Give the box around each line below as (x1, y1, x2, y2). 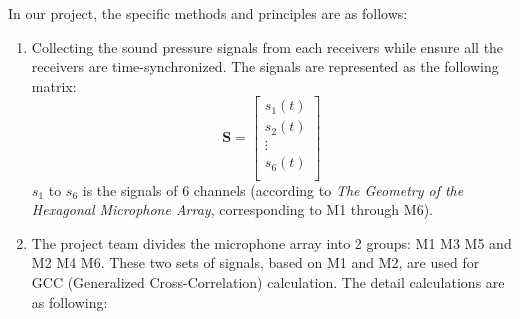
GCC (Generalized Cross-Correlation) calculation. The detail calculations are (31, 271, 505, 292)
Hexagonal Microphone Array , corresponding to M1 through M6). (31, 199, 433, 220)
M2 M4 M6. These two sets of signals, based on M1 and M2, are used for (31, 252, 480, 273)
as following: (31, 291, 108, 312)
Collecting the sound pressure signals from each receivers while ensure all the (31, 36, 504, 57)
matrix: (31, 75, 77, 96)
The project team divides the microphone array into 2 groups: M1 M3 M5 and (31, 232, 512, 253)
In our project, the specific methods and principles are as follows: (8, 3, 408, 23)
